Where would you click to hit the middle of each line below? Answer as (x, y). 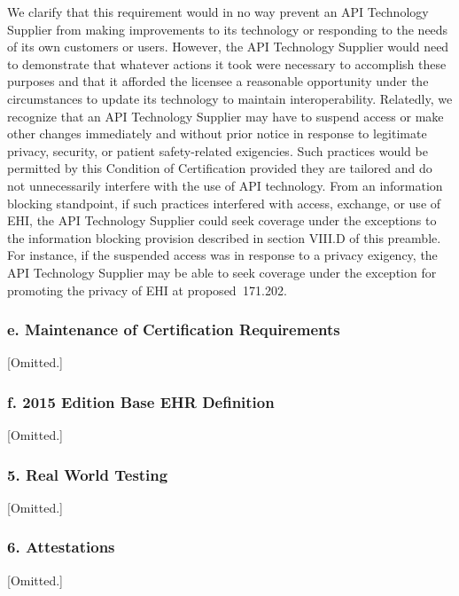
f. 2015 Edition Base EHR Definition (141, 401)
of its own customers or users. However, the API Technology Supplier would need (228, 47)
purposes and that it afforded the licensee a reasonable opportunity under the (218, 81)
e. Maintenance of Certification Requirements (174, 329)
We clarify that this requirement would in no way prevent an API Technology (218, 12)
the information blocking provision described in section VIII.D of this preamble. (224, 237)
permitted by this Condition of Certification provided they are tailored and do (220, 168)
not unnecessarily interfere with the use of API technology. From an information (225, 185)
